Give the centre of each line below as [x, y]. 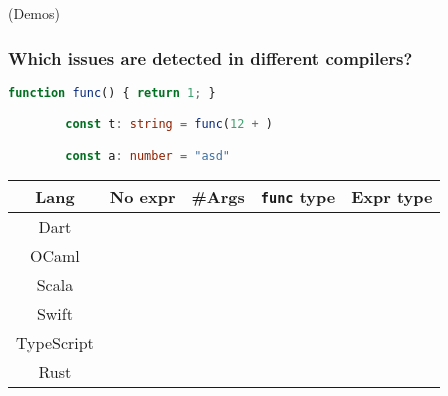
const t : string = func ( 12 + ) [169, 124]
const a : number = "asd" [148, 155]
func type [298, 196]
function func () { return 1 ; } [112, 92]
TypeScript [55, 342]
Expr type [392, 196]
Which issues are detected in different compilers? [210, 57]
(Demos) [34, 13]
